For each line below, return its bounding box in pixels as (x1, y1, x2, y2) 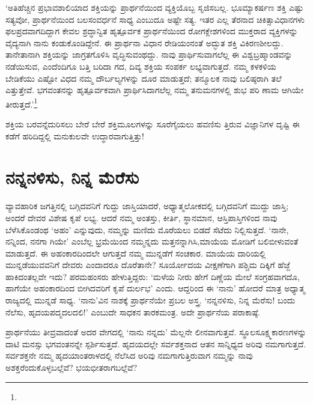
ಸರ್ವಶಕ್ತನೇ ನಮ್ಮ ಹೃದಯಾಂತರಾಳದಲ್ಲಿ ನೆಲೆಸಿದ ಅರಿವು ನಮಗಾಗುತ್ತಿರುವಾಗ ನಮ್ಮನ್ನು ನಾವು (5, 349, 253, 362)
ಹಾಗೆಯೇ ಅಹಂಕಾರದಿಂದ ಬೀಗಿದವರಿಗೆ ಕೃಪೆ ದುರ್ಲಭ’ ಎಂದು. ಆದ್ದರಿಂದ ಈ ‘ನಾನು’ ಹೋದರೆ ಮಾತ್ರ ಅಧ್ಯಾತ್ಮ (5, 282, 305, 294)
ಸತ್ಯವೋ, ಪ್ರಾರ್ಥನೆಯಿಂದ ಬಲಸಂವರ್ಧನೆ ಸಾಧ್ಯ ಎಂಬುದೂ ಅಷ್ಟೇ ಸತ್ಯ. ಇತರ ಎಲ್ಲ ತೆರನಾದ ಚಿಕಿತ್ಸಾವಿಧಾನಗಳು (5, 13, 305, 25)
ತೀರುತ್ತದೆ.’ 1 (5, 96, 38, 110)
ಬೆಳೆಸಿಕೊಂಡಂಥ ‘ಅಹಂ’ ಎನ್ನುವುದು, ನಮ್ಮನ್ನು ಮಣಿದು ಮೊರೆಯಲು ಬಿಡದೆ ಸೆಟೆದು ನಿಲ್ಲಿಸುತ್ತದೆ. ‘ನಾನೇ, (5, 223, 289, 236)
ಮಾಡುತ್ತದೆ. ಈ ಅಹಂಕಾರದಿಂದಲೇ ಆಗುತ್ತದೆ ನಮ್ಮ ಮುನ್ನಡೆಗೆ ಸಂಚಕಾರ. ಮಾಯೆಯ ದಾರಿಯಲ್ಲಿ (5, 246, 266, 259)
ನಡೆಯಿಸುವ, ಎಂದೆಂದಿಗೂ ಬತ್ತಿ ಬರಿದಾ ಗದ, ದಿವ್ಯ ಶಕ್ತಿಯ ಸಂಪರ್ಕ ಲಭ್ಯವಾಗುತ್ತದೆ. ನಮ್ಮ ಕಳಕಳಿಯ (5, 59, 276, 72)
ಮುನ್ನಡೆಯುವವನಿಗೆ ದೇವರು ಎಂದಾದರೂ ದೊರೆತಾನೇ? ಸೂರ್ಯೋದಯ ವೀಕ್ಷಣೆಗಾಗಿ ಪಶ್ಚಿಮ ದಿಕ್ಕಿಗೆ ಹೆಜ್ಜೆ (5, 258, 290, 271)
